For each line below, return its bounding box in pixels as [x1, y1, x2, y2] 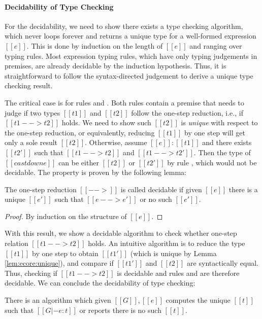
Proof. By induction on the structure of [5, 210, 127, 221]
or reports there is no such [79, 304, 161, 315]
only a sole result [5, 137, 58, 148]
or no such [140, 194, 172, 204]
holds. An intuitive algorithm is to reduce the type [88, 238, 245, 249]
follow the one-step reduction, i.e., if [131, 107, 243, 118]
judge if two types [5, 107, 60, 118]
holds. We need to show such [61, 117, 151, 128]
